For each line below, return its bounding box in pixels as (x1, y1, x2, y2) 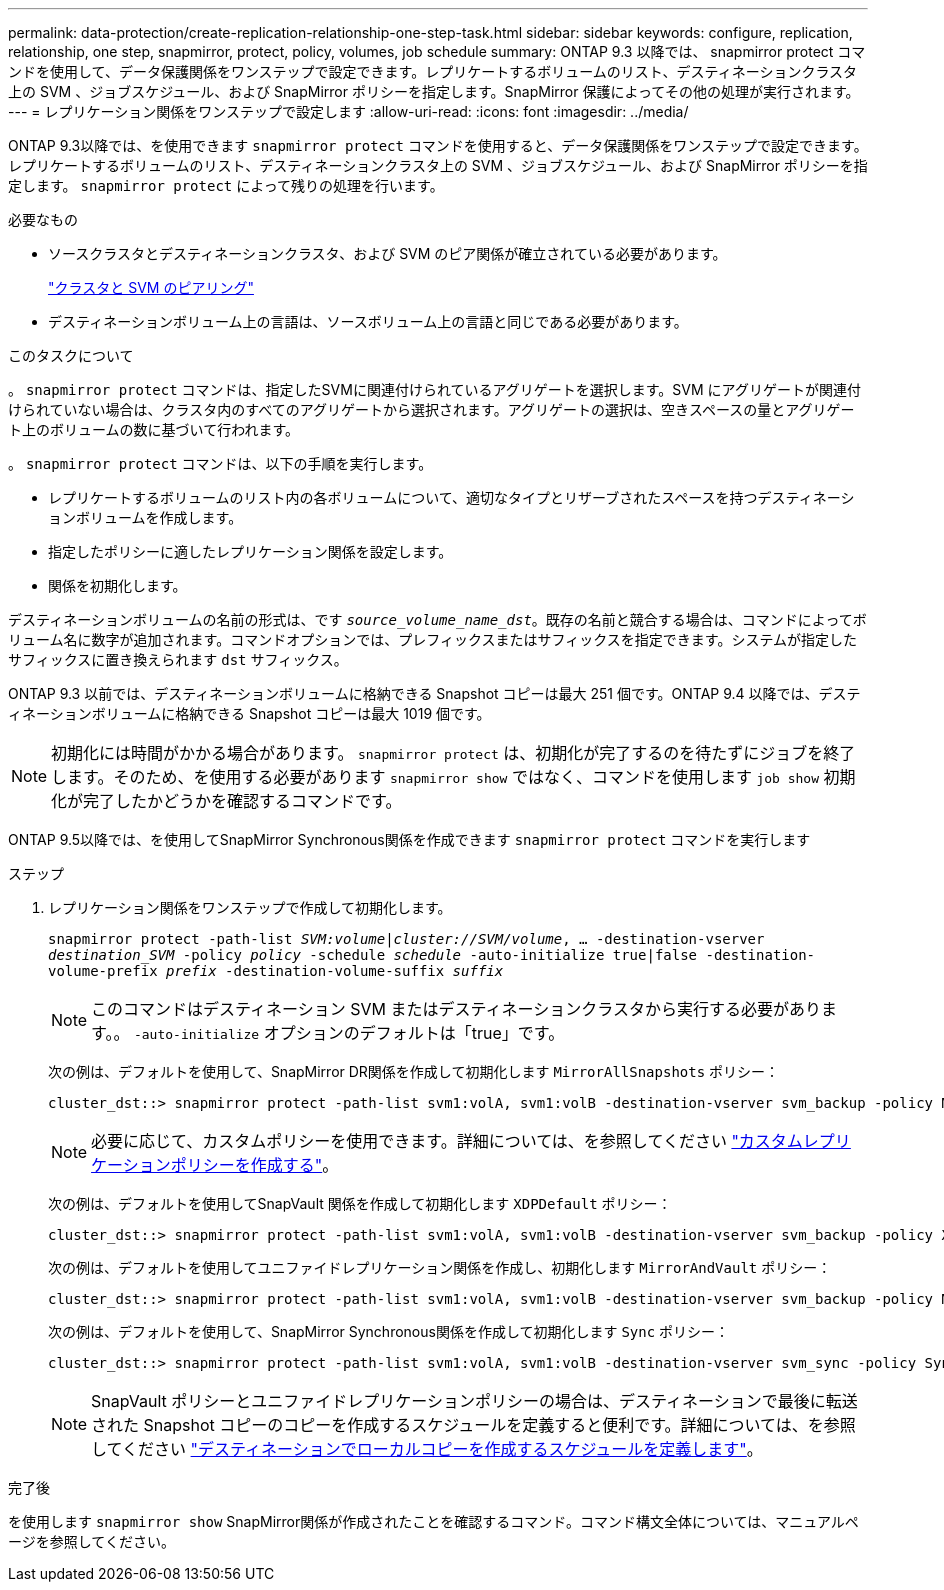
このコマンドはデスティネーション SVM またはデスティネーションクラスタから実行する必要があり (91, 999, 821, 1019)
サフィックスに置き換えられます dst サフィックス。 (8, 651, 348, 668)
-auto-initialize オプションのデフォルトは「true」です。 (133, 1023, 565, 1043)
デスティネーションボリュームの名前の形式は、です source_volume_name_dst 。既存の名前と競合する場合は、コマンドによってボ (8, 611, 867, 628)
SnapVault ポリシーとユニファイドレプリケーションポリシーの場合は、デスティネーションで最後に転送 (91, 1391, 858, 1411)
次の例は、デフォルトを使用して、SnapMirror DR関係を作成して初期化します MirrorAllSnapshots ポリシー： (48, 1063, 780, 1080)
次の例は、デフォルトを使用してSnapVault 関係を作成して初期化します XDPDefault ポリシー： (48, 1195, 672, 1212)
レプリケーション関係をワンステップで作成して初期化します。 (48, 899, 452, 916)
